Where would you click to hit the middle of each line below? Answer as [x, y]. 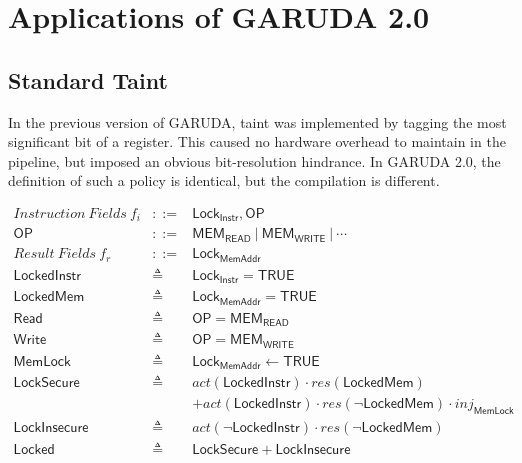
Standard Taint [88, 79]
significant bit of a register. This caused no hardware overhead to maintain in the [257, 141]
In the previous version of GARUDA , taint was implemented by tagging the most [257, 121]
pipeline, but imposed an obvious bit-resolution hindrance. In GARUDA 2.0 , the [254, 160]
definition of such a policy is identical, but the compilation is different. [224, 180]
